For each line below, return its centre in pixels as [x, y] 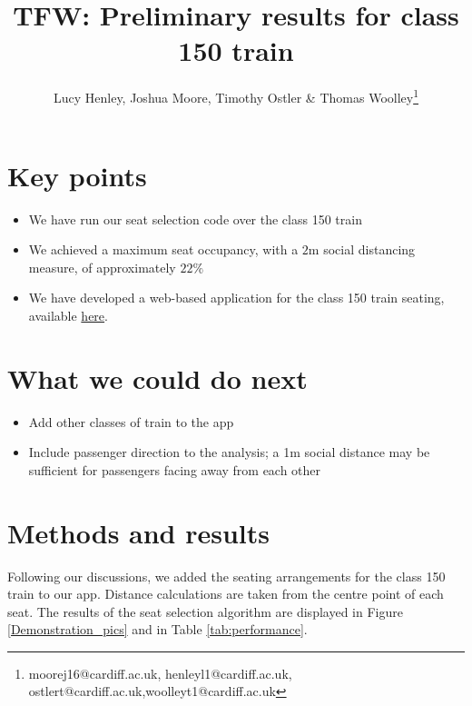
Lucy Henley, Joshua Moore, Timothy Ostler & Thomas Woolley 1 [236, 96]
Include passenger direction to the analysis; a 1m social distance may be [229, 452]
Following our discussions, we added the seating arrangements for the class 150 [226, 576]
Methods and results [139, 532]
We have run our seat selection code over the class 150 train [195, 219]
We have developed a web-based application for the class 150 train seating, [236, 298]
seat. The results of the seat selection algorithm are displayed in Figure [205, 611]
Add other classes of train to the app [131, 421]
